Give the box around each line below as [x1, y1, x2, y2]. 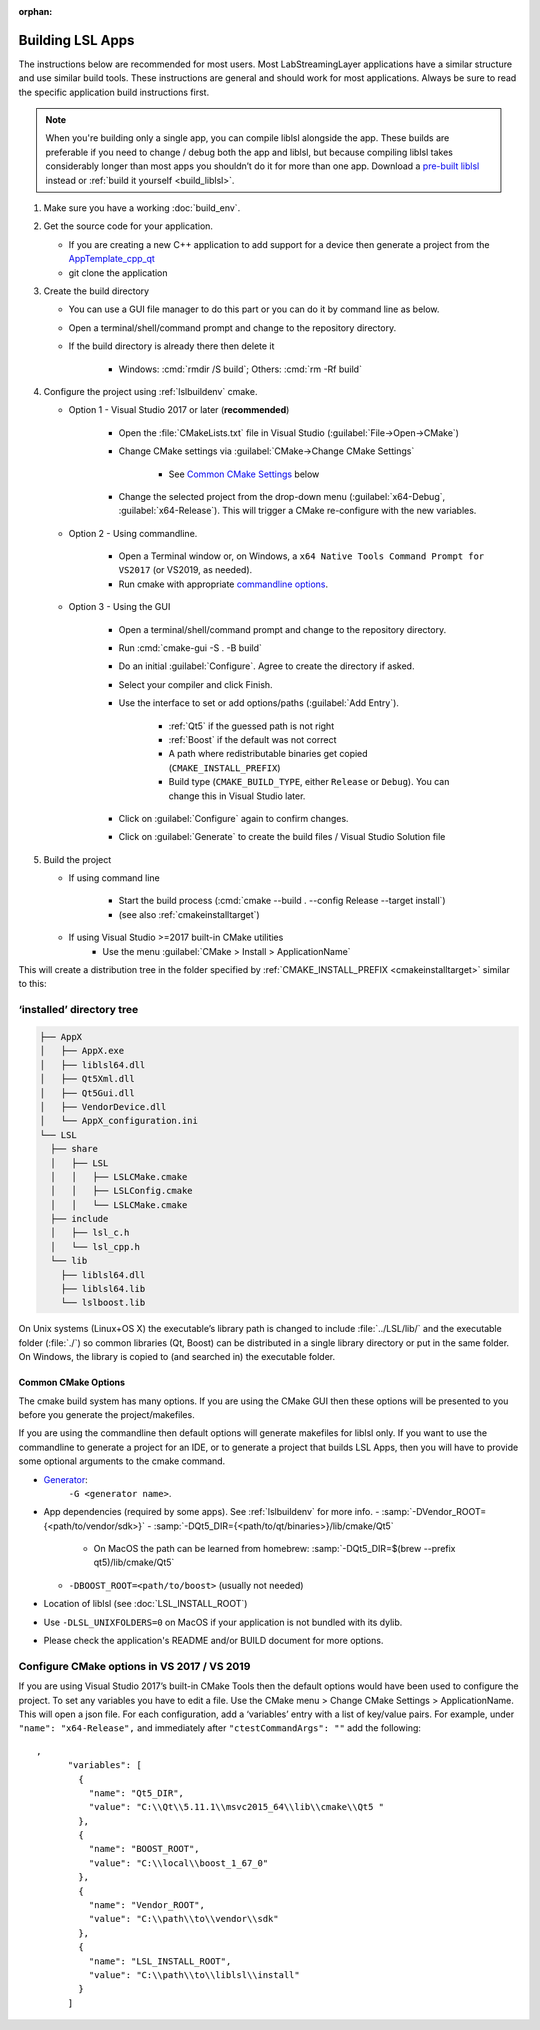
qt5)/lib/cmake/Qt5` [93, 1556, 175, 1569]
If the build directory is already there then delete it [68, 340, 275, 352]
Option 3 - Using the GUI [68, 601, 171, 613]
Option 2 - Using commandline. [68, 527, 198, 539]
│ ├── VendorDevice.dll [39, 1101, 167, 1112]
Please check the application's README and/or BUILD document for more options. [43, 1635, 384, 1647]
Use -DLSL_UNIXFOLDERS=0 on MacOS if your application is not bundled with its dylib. [43, 1616, 403, 1628]
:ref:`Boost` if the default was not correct [168, 733, 337, 745]
